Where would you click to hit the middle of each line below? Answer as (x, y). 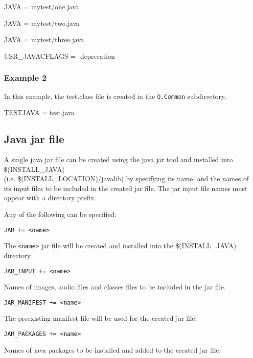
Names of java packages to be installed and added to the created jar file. (113, 349)
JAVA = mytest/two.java (42, 23)
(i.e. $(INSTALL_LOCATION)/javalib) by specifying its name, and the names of (126, 179)
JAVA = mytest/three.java (44, 39)
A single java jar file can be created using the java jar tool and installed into (118, 159)
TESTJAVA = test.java (39, 112)
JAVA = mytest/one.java (42, 6)
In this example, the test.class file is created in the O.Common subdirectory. (115, 96)
